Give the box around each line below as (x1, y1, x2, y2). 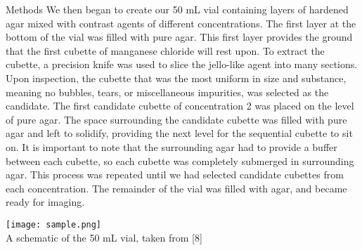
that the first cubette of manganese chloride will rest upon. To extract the (6, 43, 325, 58)
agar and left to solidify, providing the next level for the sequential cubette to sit (6, 126, 353, 140)
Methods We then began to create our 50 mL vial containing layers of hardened (6, 2, 349, 16)
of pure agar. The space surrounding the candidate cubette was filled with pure (6, 112, 347, 126)
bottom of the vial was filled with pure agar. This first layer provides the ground (6, 29, 353, 44)
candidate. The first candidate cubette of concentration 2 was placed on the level (6, 98, 354, 113)
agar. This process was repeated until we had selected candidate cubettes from (6, 167, 344, 182)
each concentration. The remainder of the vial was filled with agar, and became (6, 180, 347, 195)
